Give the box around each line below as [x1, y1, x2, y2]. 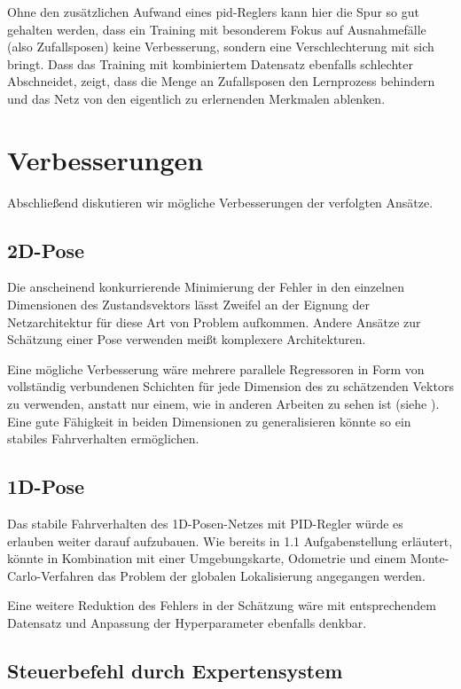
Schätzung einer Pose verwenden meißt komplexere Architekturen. [7, 330, 366, 348]
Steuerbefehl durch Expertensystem [7, 656, 343, 684]
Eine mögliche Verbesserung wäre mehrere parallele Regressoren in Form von [7, 359, 425, 378]
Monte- [410, 549, 449, 568]
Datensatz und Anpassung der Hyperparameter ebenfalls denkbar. [7, 614, 367, 631]
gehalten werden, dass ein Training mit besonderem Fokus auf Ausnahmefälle [7, 20, 426, 38]
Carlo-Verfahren [7, 566, 94, 584]
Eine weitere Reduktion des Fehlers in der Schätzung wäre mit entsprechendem [7, 596, 436, 615]
